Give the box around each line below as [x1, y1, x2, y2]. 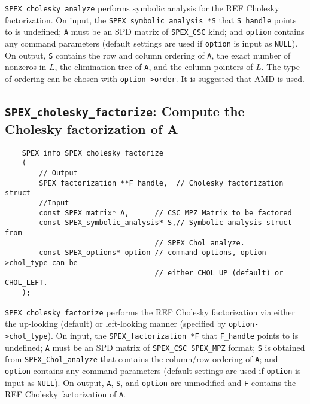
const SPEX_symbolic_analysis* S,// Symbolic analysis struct [39, 218, 292, 227]
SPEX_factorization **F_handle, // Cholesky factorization [39, 178, 284, 187]
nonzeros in [5, 60, 47, 73]
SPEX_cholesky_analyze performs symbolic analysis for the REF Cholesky [5, 2, 279, 14]
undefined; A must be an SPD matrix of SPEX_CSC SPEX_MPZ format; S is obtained [5, 341, 305, 353]
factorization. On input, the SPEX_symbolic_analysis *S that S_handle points [5, 13, 297, 26]
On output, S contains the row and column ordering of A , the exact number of [5, 48, 291, 61]
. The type [261, 60, 300, 73]
